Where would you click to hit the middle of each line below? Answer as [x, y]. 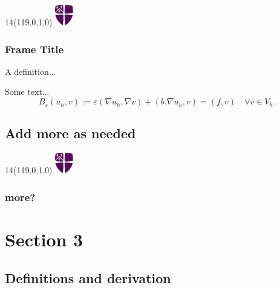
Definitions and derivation [88, 277]
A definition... [31, 71]
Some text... [27, 91]
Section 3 [44, 239]
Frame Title [34, 49]
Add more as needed [70, 133]
